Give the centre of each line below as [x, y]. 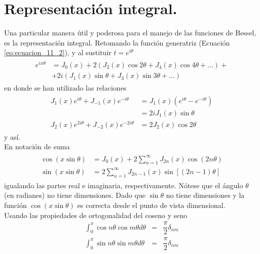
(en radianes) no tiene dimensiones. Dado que [75, 195]
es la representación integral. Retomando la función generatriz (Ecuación [117, 42]
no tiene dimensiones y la [205, 195]
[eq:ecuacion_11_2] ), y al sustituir [58, 52]
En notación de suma [37, 146]
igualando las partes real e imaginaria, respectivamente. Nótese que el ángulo [124, 185]
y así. [12, 136]
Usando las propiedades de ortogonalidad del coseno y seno [96, 215]
